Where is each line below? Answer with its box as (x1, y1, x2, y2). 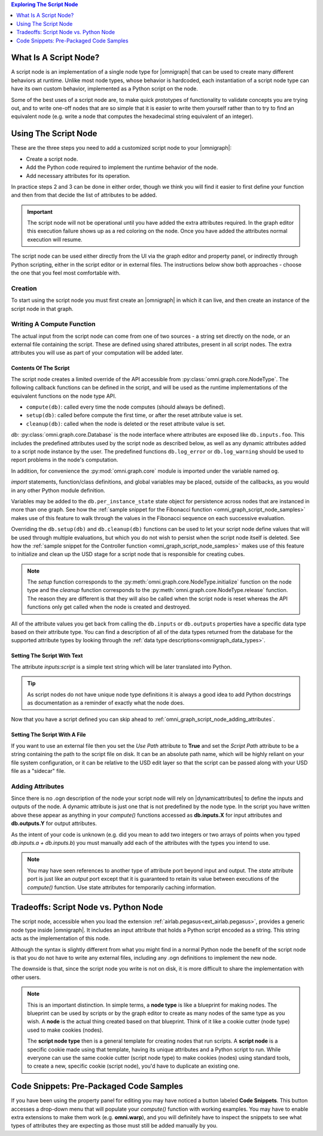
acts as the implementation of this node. (11, 935, 110, 942)
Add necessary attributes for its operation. (26, 172, 131, 179)
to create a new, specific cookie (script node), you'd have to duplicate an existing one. (27, 1062, 240, 1069)
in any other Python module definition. (11, 487, 106, 494)
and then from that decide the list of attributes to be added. (11, 192, 157, 199)
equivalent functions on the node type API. (11, 392, 117, 400)
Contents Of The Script (11, 364, 70, 371)
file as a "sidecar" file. (11, 767, 66, 774)
